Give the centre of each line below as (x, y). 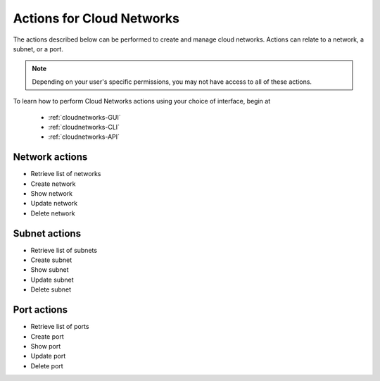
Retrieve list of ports (60, 327)
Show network (52, 193)
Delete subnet (51, 289)
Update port (48, 356)
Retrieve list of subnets (64, 250)
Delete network (53, 213)
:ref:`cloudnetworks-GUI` (84, 117)
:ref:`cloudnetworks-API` (84, 137)
